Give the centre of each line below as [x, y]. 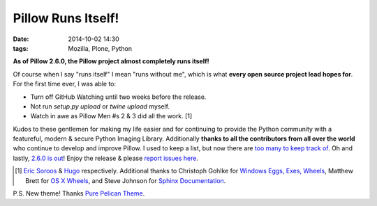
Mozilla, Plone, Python [100, 48]
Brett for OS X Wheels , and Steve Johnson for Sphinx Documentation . [126, 180]
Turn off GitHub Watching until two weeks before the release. [118, 97]
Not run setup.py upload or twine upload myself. [100, 106]
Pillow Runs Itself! [66, 18]
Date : [21, 39]
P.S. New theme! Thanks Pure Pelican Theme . [79, 193]
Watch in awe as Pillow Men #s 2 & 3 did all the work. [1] [111, 116]
